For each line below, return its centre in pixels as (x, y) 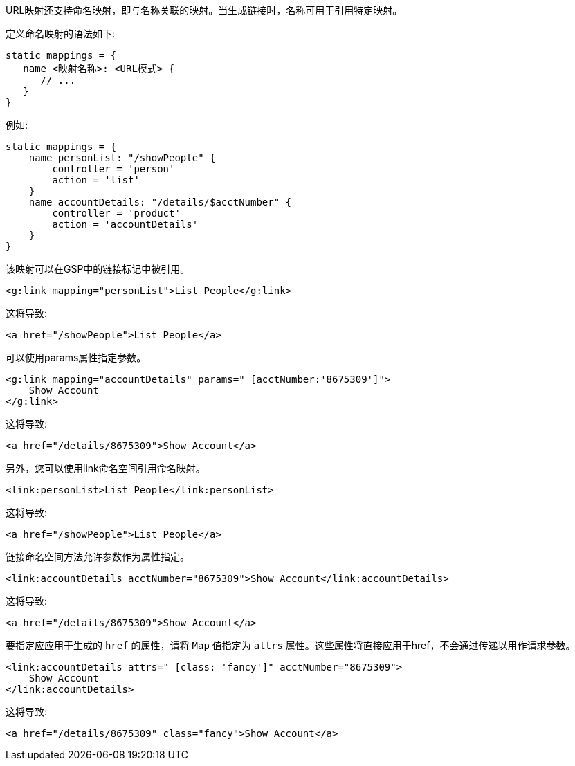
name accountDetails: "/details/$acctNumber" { (160, 202)
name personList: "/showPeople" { (122, 158)
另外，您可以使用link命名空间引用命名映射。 (106, 468)
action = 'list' (96, 180)
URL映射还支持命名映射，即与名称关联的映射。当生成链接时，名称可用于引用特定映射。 (204, 10)
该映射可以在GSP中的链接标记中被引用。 (98, 269)
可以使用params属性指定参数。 (76, 357)
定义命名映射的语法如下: (61, 34)
